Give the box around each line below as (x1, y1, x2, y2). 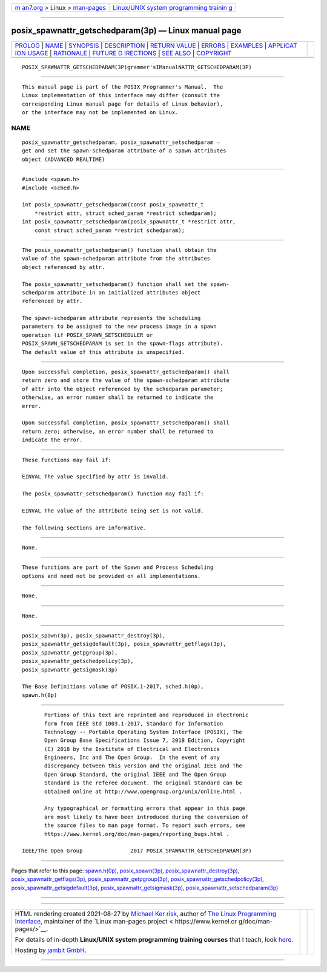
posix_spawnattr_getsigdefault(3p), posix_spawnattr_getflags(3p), (22, 641, 226, 648)
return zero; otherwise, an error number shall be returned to (22, 428, 214, 435)
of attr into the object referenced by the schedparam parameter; (22, 386, 223, 392)
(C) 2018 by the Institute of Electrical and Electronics (44, 746, 220, 752)
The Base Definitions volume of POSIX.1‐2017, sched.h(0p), (22, 683, 204, 690)
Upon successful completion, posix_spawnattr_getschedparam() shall (22, 369, 230, 376)
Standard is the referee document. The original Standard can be (44, 780, 242, 786)
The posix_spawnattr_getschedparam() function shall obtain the (22, 246, 217, 253)
